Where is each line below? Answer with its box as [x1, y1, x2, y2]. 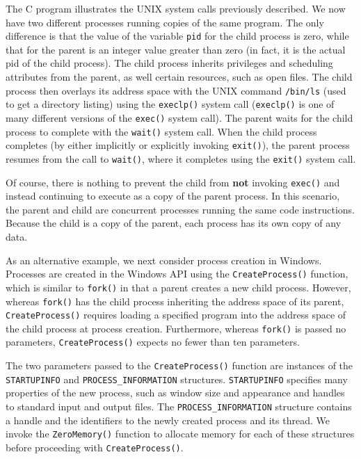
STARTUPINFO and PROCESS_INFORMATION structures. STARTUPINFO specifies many [6, 371, 348, 386]
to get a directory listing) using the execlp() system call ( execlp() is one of [6, 97, 335, 111]
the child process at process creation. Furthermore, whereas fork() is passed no [6, 321, 346, 335]
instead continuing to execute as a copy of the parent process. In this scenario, [6, 188, 340, 203]
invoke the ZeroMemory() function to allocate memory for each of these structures [6, 426, 355, 441]
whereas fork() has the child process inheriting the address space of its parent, [6, 293, 344, 308]
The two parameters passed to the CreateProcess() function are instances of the [6, 358, 353, 373]
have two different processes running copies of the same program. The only [6, 15, 324, 29]
